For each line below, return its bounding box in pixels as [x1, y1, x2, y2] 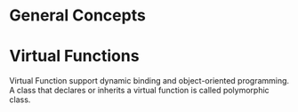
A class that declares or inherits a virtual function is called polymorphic [9, 85, 270, 96]
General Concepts [9, 5, 147, 26]
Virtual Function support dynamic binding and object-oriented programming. [9, 76, 290, 86]
